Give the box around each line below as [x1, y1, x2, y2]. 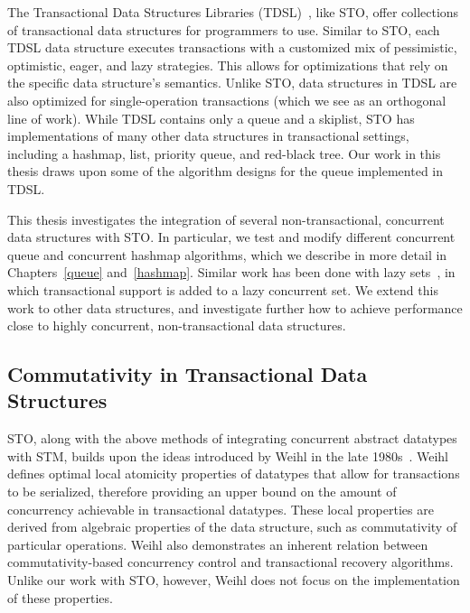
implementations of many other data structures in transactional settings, [7, 126, 409, 145]
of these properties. [7, 588, 113, 607]
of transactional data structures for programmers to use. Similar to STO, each [7, 20, 440, 39]
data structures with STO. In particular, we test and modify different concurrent [7, 228, 456, 246]
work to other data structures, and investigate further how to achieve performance [7, 298, 463, 317]
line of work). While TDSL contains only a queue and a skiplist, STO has [7, 108, 415, 127]
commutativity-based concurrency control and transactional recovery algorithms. [7, 553, 454, 571]
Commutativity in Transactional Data [7, 360, 368, 388]
